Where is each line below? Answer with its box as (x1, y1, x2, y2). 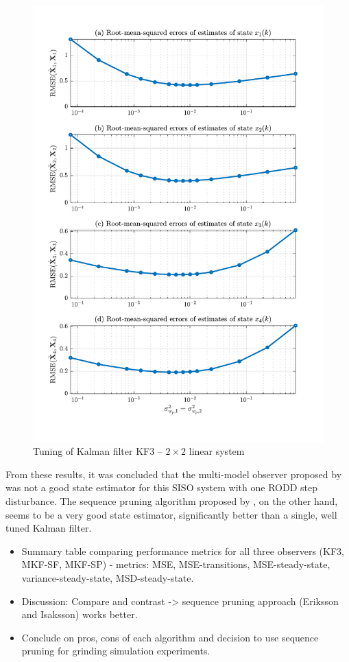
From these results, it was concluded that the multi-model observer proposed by (5, 466, 342, 481)
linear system (189, 444, 245, 458)
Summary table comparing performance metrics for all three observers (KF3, (21, 543, 344, 558)
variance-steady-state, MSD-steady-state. (21, 571, 194, 585)
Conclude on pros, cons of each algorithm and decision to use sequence (21, 630, 319, 644)
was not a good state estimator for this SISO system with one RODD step (5, 480, 317, 495)
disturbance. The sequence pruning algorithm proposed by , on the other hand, (5, 494, 338, 508)
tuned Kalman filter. (5, 521, 92, 535)
